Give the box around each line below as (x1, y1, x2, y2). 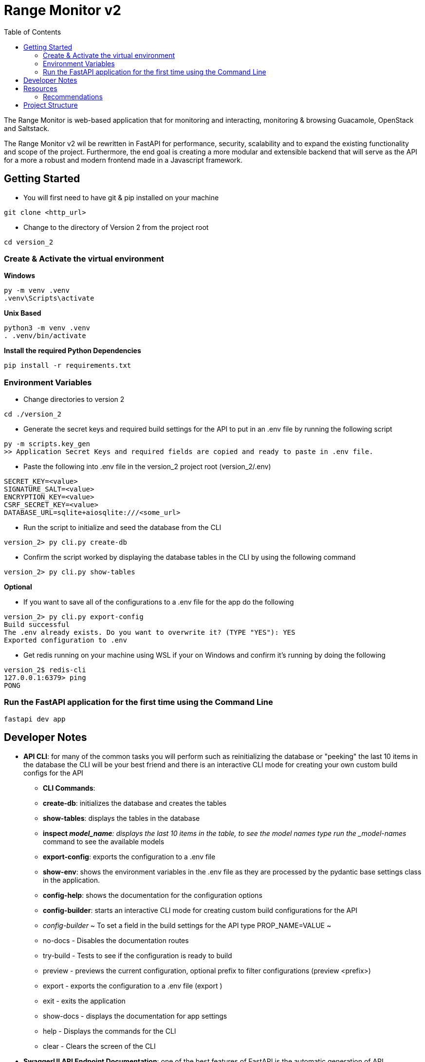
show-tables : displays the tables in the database (43, 814, 200, 822)
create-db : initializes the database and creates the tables (43, 798, 227, 807)
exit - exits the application (43, 996, 126, 1005)
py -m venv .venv (4, 286, 70, 295)
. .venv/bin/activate (4, 332, 86, 340)
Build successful (4, 621, 70, 629)
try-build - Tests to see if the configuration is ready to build (43, 951, 232, 960)
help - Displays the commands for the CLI (43, 1026, 176, 1035)
